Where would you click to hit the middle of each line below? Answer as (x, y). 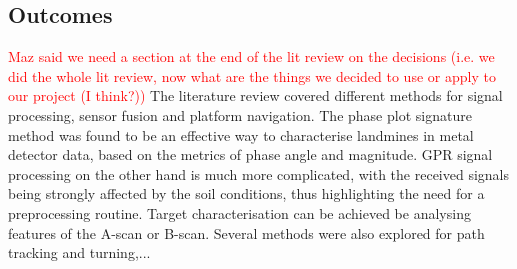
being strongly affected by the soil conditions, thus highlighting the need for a (246, 193)
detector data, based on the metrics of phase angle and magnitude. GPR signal (250, 154)
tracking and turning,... (79, 252)
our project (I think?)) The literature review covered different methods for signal (255, 95)
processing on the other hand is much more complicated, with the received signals (259, 173)
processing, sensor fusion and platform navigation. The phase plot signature (240, 114)
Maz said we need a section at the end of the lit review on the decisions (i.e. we (251, 56)
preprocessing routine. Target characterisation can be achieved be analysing (239, 212)
